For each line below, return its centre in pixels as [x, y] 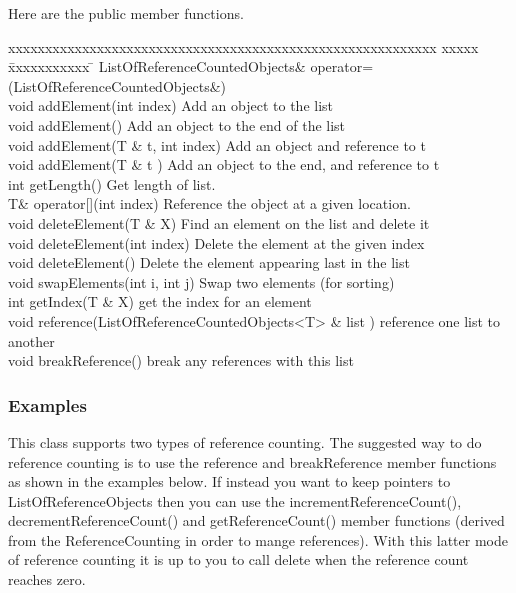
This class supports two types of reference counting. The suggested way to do [245, 441]
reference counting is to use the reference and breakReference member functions [252, 461]
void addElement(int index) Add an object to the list [171, 105]
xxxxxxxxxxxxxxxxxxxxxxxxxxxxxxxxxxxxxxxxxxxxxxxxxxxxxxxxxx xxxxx [243, 46]
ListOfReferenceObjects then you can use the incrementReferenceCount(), [235, 500]
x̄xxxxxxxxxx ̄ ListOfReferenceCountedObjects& [157, 66]
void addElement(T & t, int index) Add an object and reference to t [217, 144]
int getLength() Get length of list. [112, 183]
